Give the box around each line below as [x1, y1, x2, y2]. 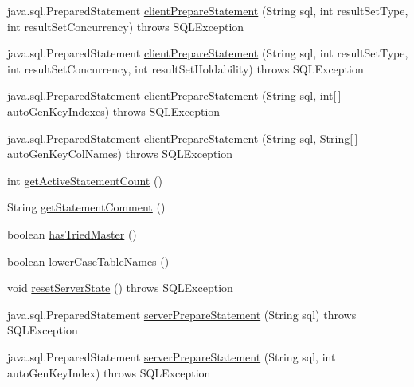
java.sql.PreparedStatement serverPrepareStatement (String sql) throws [7, 306, 357, 322]
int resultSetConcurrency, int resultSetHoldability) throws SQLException [7, 60, 364, 77]
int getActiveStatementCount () [7, 172, 162, 188]
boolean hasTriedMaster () [7, 225, 137, 242]
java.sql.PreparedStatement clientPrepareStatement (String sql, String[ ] [7, 129, 358, 146]
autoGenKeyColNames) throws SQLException [7, 145, 233, 162]
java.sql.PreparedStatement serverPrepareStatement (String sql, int [7, 348, 336, 365]
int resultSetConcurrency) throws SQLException [7, 18, 244, 34]
